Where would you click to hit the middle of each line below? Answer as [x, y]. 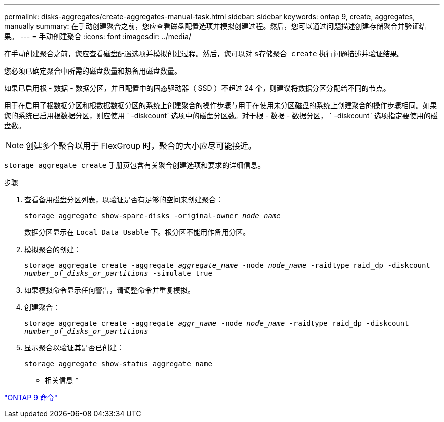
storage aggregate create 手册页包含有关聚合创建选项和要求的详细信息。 [135, 165]
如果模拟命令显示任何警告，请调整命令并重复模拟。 [109, 290]
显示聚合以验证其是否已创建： [74, 348]
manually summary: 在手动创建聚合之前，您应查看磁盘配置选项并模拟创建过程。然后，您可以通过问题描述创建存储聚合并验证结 [215, 26]
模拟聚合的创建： [53, 249]
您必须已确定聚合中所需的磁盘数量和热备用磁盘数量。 [93, 71]
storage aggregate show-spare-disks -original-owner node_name [153, 216]
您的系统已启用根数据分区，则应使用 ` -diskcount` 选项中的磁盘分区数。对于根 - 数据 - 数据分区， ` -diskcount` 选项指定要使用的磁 [221, 115]
